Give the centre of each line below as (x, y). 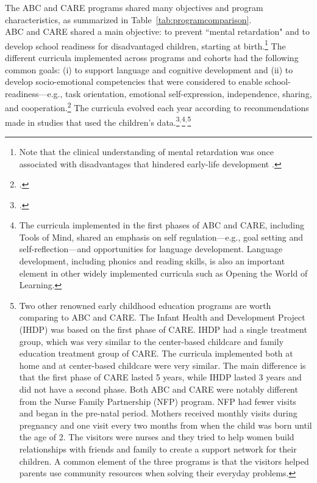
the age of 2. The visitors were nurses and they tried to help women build (157, 437)
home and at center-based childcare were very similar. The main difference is (162, 365)
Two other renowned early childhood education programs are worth (145, 305)
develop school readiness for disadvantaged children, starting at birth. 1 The (145, 45)
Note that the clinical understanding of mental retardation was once (146, 151)
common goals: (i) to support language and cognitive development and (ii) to (149, 69)
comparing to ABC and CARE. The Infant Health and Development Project (162, 317)
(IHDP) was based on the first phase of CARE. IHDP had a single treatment (163, 329)
